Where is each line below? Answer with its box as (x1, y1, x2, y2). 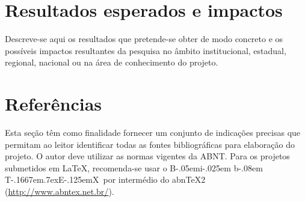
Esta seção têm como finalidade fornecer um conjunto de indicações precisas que (5, 126, 301, 139)
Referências (5, 91, 102, 116)
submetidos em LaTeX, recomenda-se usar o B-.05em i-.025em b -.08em (5, 161, 263, 174)
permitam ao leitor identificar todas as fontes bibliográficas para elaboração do (5, 138, 295, 150)
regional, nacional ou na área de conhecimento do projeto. (5, 56, 218, 69)
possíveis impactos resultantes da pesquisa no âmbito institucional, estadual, (5, 44, 286, 57)
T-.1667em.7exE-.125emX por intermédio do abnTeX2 (5, 173, 206, 186)
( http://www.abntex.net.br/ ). (5, 185, 114, 197)
